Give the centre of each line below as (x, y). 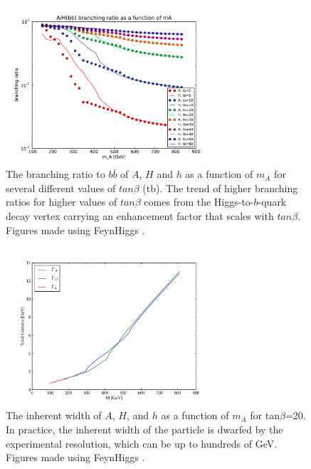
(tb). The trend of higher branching (220, 188)
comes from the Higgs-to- (199, 202)
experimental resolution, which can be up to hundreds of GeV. (142, 443)
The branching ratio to (56, 174)
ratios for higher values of (62, 202)
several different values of (61, 188)
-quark (272, 202)
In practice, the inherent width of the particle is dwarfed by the (144, 429)
